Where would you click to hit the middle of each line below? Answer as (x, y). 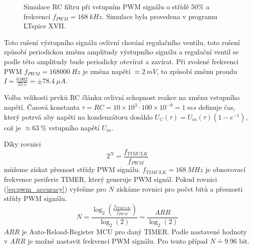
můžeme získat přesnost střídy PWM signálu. (72, 169)
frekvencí (37, 16)
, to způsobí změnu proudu (197, 71)
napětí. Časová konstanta (42, 107)
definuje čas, (217, 107)
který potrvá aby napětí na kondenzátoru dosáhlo (78, 116)
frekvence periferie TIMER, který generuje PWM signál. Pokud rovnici (111, 179)
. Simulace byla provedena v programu (160, 16)
